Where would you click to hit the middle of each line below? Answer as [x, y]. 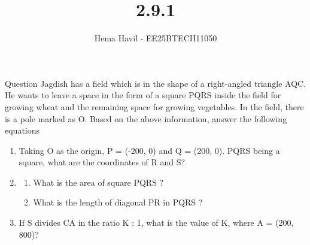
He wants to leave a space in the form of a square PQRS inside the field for [143, 95]
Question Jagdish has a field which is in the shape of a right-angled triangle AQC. [156, 83]
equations [22, 130]
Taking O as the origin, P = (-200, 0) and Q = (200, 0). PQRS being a [149, 150]
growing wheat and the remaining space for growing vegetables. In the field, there [154, 106]
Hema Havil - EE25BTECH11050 [156, 38]
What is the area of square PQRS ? [98, 182]
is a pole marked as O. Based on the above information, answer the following [146, 118]
